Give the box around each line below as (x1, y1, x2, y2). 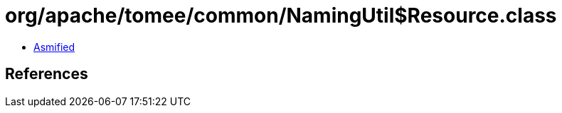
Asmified (33, 40, 75, 53)
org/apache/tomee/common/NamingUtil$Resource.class (5, 4, 557, 28)
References (5, 65, 88, 83)
